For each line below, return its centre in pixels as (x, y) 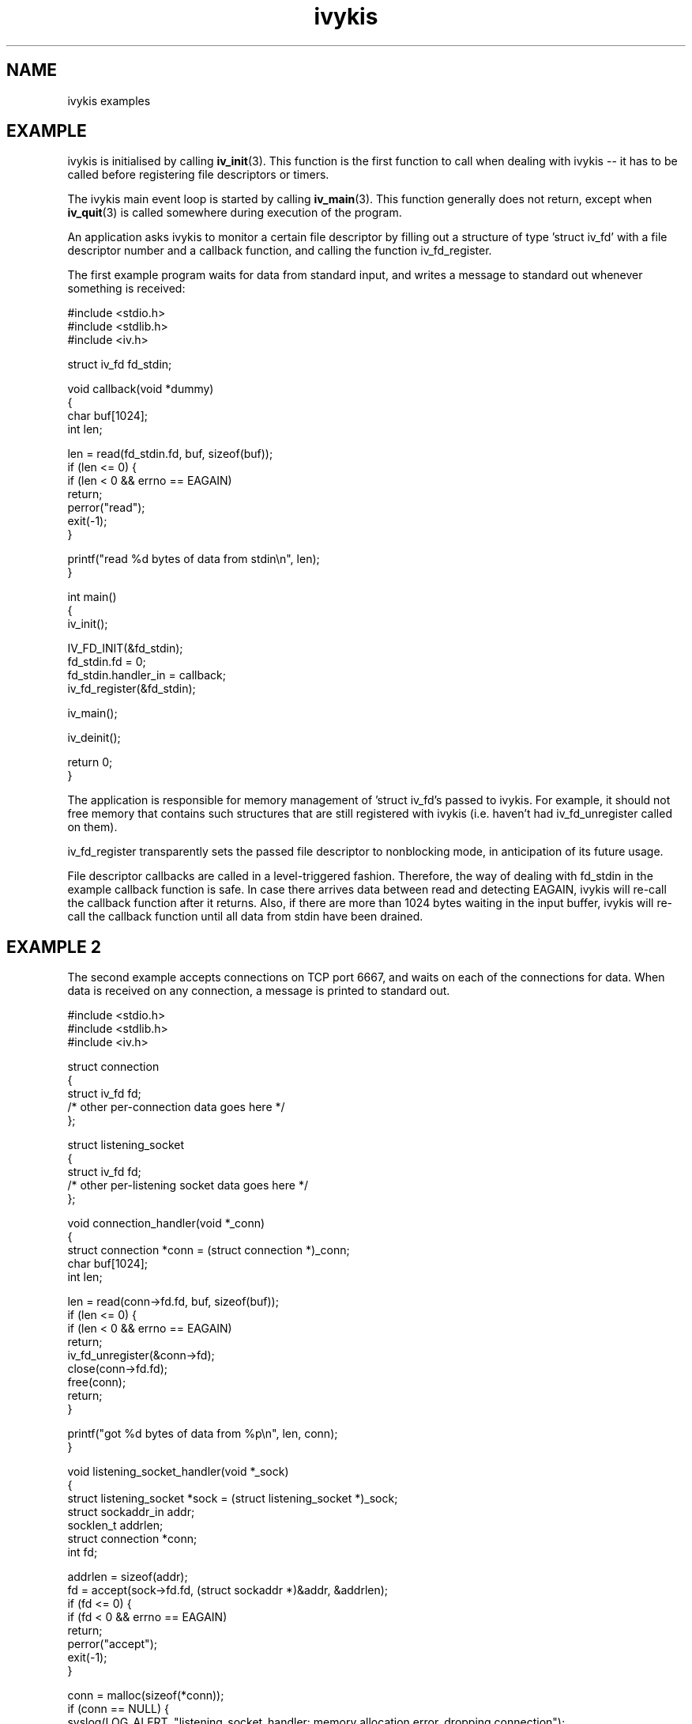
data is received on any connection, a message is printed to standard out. (259, 991)
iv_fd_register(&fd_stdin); (132, 689)
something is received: (126, 289)
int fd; (83, 1552)
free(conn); (97, 1382)
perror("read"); (106, 508)
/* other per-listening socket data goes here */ (188, 1185)
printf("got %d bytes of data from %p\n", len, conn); (203, 1434)
